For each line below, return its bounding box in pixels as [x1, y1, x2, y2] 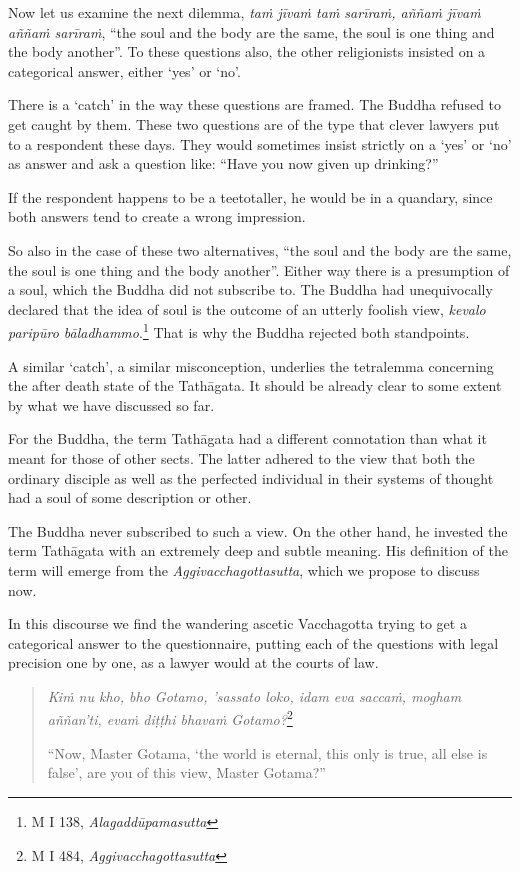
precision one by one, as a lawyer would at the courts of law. [8, 652, 379, 673]
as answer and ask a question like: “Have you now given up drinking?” [8, 153, 439, 174]
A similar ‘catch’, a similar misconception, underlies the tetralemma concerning [8, 355, 494, 376]
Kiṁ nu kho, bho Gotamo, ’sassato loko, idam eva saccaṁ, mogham [47, 685, 462, 706]
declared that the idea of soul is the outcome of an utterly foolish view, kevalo [8, 298, 486, 319]
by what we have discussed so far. [8, 394, 215, 415]
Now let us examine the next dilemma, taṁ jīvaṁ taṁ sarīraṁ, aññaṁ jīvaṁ [8, 2, 481, 22]
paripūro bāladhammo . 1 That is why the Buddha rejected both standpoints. [8, 319, 470, 342]
